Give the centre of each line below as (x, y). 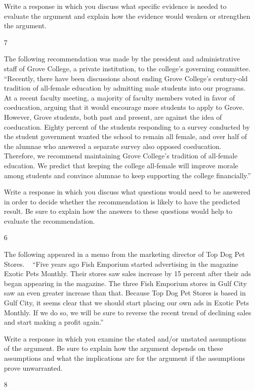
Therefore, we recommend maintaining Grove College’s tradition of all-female (121, 156)
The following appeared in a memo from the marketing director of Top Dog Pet (125, 254)
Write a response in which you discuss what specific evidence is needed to (115, 6)
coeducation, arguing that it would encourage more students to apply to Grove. (124, 107)
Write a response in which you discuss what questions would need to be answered (127, 192)
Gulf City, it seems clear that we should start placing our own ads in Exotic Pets (127, 303)
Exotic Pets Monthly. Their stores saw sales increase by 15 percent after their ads (127, 273)
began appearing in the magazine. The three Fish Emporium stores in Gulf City (126, 283)
